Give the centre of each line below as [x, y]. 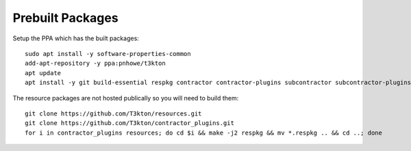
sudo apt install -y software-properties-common [108, 54]
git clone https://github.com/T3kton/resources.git [113, 113]
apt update [43, 73]
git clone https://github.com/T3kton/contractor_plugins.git [129, 123]
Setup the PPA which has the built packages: [76, 38]
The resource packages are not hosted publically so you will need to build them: [126, 98]
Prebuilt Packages [66, 18]
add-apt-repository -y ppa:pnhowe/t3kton [95, 64]
